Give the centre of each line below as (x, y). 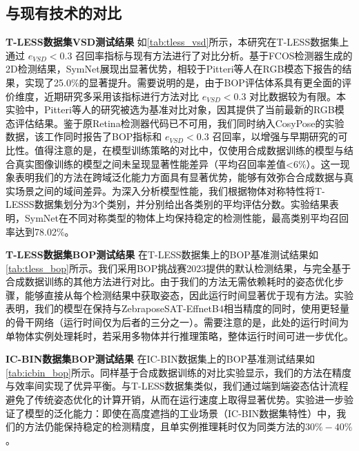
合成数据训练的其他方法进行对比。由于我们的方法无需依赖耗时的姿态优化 (170, 281)
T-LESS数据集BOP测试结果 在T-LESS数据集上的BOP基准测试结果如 (162, 255)
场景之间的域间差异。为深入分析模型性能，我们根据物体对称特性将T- (170, 190)
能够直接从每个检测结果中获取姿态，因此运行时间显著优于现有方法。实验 (189, 295)
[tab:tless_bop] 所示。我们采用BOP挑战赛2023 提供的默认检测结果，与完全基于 (178, 268)
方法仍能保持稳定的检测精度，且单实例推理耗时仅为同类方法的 (165, 426)
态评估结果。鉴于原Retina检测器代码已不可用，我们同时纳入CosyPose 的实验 (175, 123)
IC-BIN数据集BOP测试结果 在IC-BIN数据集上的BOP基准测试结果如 (161, 359)
